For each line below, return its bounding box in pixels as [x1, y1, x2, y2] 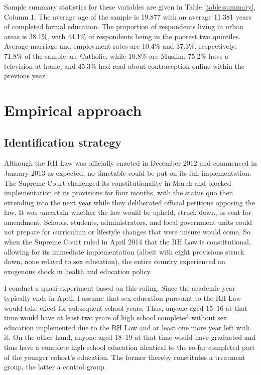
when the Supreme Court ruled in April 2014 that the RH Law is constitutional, [4, 236, 251, 247]
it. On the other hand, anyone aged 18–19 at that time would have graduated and [4, 332, 256, 342]
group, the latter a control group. [4, 361, 106, 372]
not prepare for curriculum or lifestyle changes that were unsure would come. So [4, 226, 250, 237]
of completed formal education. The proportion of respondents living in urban [4, 21, 243, 32]
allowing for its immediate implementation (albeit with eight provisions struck [4, 246, 244, 257]
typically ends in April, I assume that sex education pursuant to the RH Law [4, 293, 241, 303]
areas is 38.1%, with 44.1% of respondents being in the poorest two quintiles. [4, 31, 241, 41]
